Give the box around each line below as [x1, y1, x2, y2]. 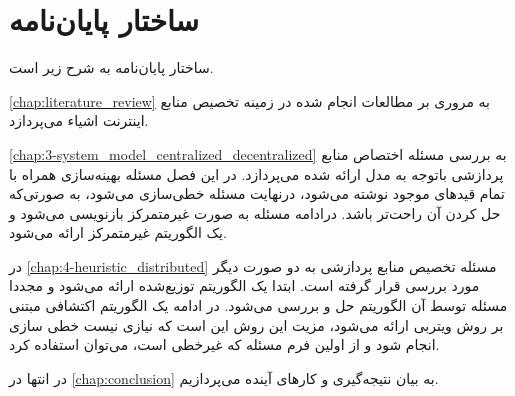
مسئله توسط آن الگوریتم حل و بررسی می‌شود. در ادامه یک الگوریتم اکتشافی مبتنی [9, 295, 508, 316]
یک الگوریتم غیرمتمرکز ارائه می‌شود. [9, 222, 227, 243]
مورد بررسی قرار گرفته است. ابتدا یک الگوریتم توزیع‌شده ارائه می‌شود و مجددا [9, 275, 480, 296]
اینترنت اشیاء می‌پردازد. [9, 110, 149, 131]
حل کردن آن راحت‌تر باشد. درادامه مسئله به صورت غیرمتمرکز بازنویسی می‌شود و [9, 202, 501, 223]
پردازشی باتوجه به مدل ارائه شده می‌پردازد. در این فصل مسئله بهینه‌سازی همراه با [9, 163, 504, 184]
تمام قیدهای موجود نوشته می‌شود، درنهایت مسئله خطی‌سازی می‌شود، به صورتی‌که [9, 183, 505, 204]
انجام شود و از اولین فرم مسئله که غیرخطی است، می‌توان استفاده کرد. [9, 334, 440, 355]
